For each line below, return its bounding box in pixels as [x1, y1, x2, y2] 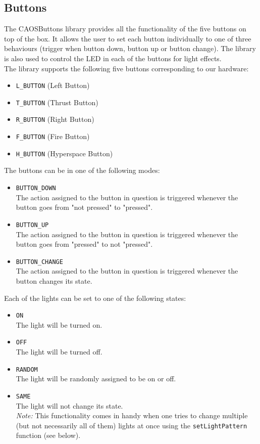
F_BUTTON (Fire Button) [16, 131, 90, 142]
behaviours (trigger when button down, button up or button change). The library [4, 43, 256, 54]
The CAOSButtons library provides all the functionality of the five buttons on [4, 23, 246, 34]
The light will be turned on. [16, 319, 102, 330]
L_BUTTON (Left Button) [16, 80, 90, 91]
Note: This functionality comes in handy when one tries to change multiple [16, 410, 248, 421]
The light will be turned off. [16, 346, 102, 357]
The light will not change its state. [16, 400, 123, 411]
